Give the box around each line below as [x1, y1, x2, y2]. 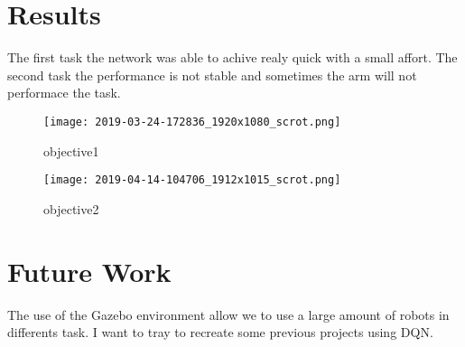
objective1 [43, 141, 99, 160]
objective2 [43, 199, 99, 218]
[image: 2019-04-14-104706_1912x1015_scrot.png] [43, 173, 341, 187]
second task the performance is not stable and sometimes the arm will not [7, 65, 417, 84]
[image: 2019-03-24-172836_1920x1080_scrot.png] [43, 115, 341, 128]
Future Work [7, 252, 172, 289]
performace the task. [7, 83, 121, 102]
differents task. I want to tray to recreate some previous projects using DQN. [7, 323, 433, 342]
